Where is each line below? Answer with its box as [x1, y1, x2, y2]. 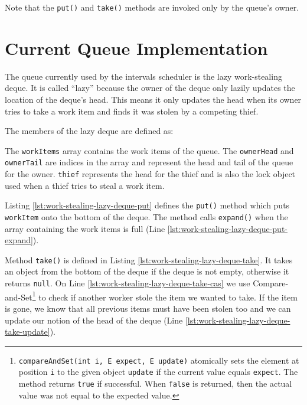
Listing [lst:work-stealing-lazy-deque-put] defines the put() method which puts [5, 199, 290, 211]
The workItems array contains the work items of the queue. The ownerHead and [5, 144, 294, 156]
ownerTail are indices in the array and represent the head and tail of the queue [5, 156, 293, 168]
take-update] [5, 325, 50, 338]
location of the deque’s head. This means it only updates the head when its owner [5, 93, 302, 105]
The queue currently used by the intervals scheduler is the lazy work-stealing [5, 70, 282, 82]
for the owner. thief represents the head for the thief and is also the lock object [5, 168, 296, 180]
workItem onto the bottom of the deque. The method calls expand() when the [5, 210, 288, 223]
